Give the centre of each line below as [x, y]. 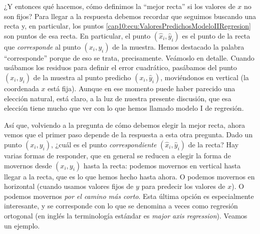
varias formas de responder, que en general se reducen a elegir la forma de [117, 155]
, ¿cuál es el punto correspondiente [104, 144]
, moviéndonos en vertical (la [205, 77]
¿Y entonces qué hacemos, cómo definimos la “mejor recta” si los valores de [120, 6]
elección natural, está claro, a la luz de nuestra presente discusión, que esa [118, 98]
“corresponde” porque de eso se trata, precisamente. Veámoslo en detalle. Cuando [129, 57]
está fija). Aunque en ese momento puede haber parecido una [142, 88]
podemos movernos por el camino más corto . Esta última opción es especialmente [129, 196]
